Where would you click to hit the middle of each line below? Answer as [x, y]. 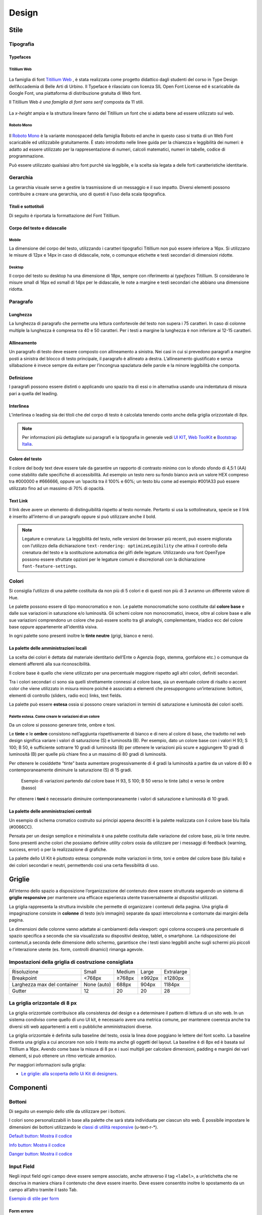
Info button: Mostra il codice [37, 1145]
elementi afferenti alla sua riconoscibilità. [50, 664]
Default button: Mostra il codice [41, 1136]
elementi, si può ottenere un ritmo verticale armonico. [63, 1056]
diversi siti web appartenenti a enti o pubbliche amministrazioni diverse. [81, 1026]
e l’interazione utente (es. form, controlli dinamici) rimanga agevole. [76, 949]
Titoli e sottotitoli [26, 207]
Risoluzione [25, 972]
